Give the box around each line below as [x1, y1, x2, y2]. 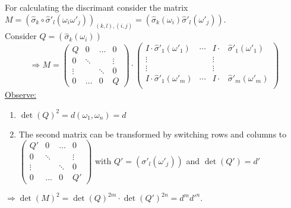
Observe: [5, 88, 37, 101]
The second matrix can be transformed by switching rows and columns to [18, 127, 287, 140]
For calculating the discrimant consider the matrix [5, 1, 188, 13]
